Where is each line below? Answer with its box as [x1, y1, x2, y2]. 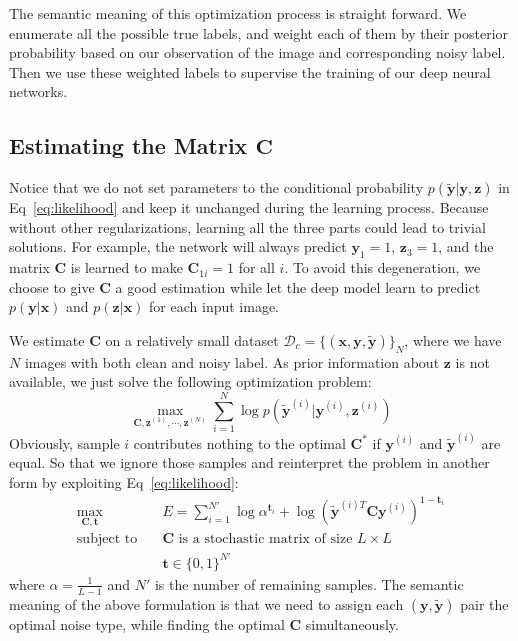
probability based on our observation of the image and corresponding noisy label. [9, 42, 506, 63]
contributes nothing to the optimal [133, 432, 346, 453]
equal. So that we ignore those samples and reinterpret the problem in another [9, 452, 490, 473]
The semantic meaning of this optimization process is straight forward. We [9, 3, 467, 23]
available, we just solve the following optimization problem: [9, 371, 372, 392]
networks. [9, 81, 68, 102]
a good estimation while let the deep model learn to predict [115, 276, 481, 297]
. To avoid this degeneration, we [284, 257, 481, 278]
